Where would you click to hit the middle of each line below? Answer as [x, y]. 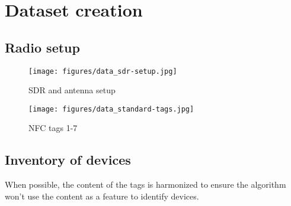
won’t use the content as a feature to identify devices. [102, 196]
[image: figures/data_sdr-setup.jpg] [103, 71]
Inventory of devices [68, 160]
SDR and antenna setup [72, 90]
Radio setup [42, 47]
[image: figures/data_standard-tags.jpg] [111, 109]
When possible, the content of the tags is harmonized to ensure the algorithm [145, 184]
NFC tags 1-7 [53, 128]
